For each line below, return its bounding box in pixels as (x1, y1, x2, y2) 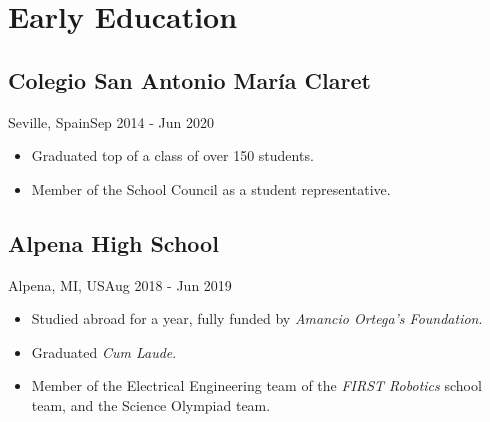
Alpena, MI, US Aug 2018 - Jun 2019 (8, 274, 232, 295)
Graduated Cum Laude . (31, 341, 177, 362)
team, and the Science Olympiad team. (31, 394, 271, 415)
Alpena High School (8, 227, 219, 258)
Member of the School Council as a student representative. (31, 178, 391, 199)
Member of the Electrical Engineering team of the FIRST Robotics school (31, 375, 482, 396)
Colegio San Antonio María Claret (8, 64, 371, 95)
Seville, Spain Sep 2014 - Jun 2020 (8, 111, 214, 132)
